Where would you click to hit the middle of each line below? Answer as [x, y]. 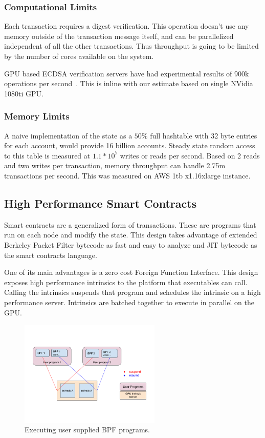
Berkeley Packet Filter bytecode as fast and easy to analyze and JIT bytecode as [131, 244]
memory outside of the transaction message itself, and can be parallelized [119, 36]
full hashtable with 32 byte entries [204, 135]
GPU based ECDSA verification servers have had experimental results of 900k [127, 73]
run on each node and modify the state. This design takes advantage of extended [131, 235]
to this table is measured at [47, 155]
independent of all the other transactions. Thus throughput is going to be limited [131, 46]
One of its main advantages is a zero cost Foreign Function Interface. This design [131, 272]
